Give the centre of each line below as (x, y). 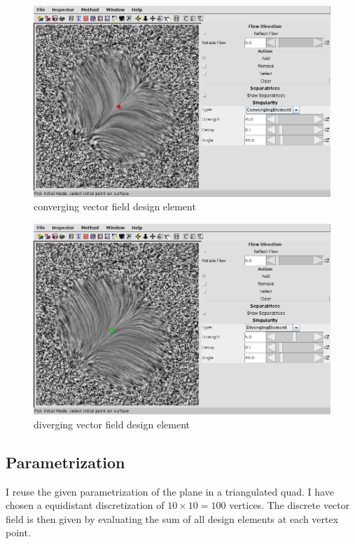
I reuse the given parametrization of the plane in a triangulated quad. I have (170, 491)
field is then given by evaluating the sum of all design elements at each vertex (172, 518)
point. (18, 532)
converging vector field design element (115, 206)
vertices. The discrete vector (290, 505)
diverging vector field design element (112, 424)
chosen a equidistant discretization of (85, 505)
